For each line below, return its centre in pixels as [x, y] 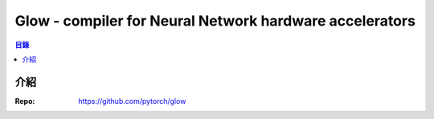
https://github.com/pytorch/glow [132, 101]
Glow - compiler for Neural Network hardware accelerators [215, 21]
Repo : [25, 101]
